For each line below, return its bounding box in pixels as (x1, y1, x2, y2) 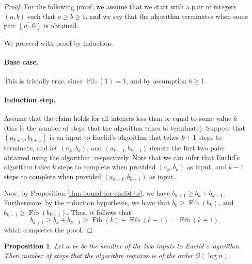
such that (27, 11, 56, 21)
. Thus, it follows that (66, 207, 131, 217)
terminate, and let (4, 143, 58, 153)
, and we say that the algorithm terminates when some (85, 11, 248, 21)
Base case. (4, 57, 39, 67)
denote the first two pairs (150, 143, 225, 153)
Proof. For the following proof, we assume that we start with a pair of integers (4, 1, 236, 11)
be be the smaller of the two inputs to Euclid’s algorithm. (72, 241, 241, 251)
